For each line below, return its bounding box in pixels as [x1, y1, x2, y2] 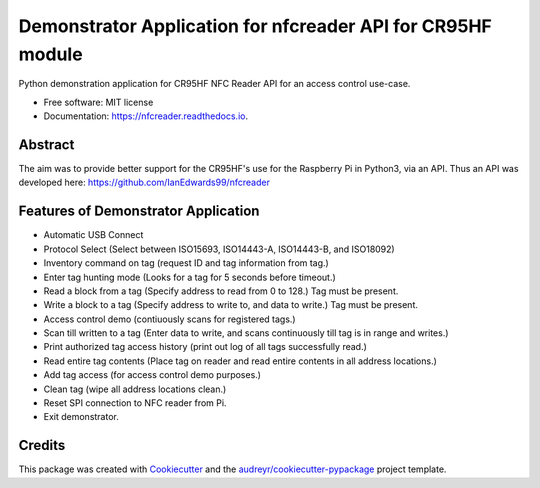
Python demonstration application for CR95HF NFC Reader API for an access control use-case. [18, 78, 411, 90]
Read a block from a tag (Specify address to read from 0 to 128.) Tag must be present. [43, 285, 399, 297]
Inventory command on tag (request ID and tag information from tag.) [43, 257, 329, 269]
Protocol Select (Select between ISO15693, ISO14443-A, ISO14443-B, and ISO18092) [43, 243, 395, 255]
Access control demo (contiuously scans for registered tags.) [43, 313, 296, 325]
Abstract [18, 136, 75, 153]
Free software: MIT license [43, 96, 154, 108]
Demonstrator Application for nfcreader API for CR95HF [18, 15, 492, 37]
